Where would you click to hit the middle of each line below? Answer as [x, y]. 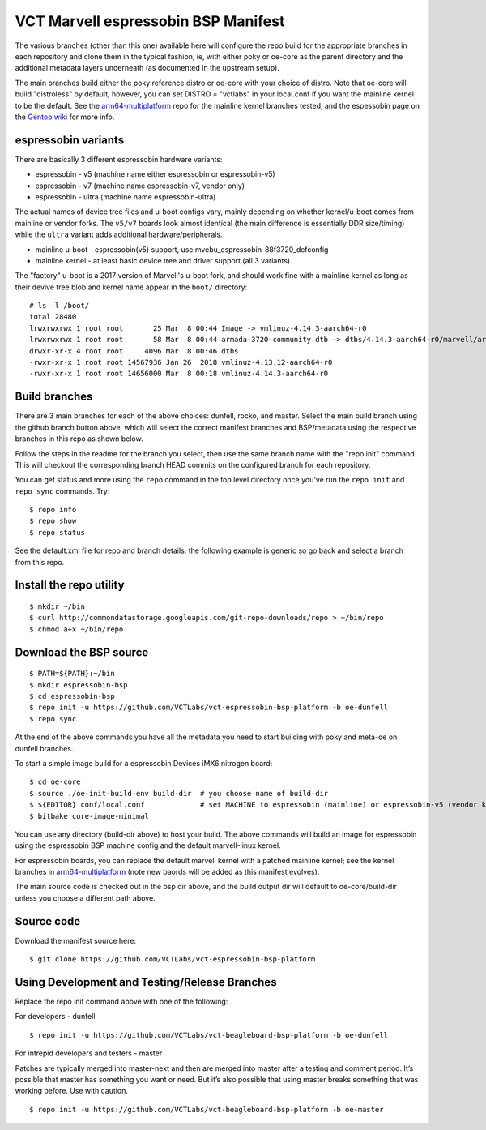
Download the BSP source [82, 652]
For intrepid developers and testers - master [89, 1053]
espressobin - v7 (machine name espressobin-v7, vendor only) [140, 186]
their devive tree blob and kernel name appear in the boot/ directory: [131, 287]
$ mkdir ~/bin [57, 607]
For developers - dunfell [55, 1017]
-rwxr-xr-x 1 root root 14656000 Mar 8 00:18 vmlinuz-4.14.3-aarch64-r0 [179, 374]
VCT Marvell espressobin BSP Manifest [150, 21]
